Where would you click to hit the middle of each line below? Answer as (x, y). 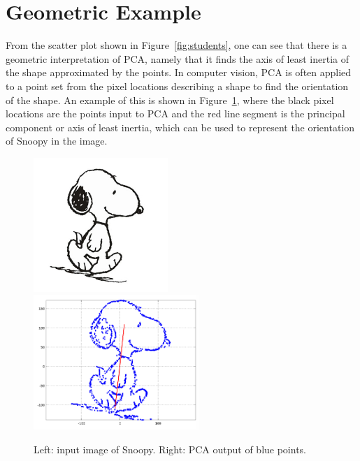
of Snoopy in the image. (57, 141)
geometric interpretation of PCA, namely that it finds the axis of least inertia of (177, 58)
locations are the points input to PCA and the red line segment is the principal (175, 114)
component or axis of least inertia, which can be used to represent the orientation (180, 127)
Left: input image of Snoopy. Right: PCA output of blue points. (170, 449)
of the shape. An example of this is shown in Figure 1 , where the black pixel (170, 100)
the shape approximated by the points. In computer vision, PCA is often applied (179, 72)
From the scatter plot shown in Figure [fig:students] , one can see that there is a (177, 45)
